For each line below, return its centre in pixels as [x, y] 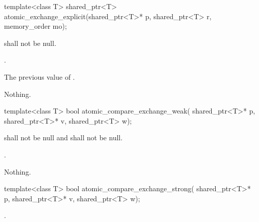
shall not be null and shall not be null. [63, 137]
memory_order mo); [36, 26]
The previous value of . [40, 76]
